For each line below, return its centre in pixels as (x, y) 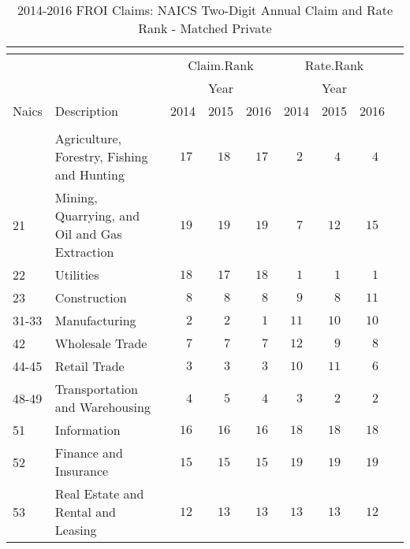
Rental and (85, 512)
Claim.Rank (221, 65)
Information (88, 430)
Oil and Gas (88, 234)
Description (86, 111)
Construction (91, 297)
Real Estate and (99, 493)
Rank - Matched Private (205, 28)
